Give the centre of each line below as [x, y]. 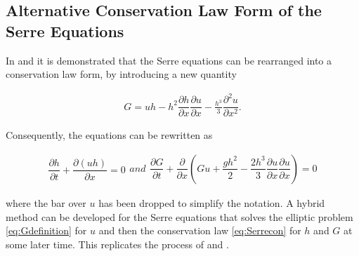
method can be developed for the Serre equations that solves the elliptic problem [179, 216]
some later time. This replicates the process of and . [117, 244]
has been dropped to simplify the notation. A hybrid [212, 203]
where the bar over [46, 203]
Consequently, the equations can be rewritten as [109, 135]
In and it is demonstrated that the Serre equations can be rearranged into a [169, 60]
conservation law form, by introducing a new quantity [121, 74]
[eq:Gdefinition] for [46, 230]
